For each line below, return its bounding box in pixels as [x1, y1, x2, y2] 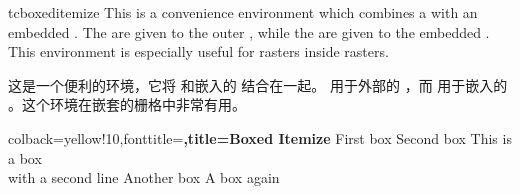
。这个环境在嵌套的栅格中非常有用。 [8, 94, 246, 115]
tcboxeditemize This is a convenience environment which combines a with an [8, 2, 478, 22]
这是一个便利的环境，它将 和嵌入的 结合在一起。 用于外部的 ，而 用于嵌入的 [8, 74, 508, 95]
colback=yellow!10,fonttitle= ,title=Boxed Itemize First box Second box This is [8, 127, 512, 148]
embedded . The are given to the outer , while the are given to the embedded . [8, 21, 490, 42]
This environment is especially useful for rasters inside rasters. [8, 41, 389, 62]
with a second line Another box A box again [8, 167, 280, 188]
